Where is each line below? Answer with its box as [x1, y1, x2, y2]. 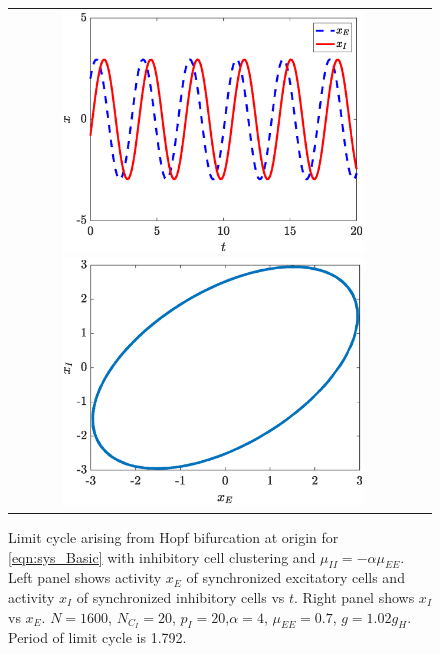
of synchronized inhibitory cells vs [76, 586, 285, 607]
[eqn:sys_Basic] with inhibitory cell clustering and [8, 546, 316, 567]
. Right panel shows [294, 586, 415, 607]
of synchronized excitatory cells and [186, 567, 405, 588]
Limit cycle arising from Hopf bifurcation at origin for [8, 526, 339, 547]
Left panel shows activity [8, 567, 162, 588]
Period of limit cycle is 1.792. [8, 627, 187, 648]
